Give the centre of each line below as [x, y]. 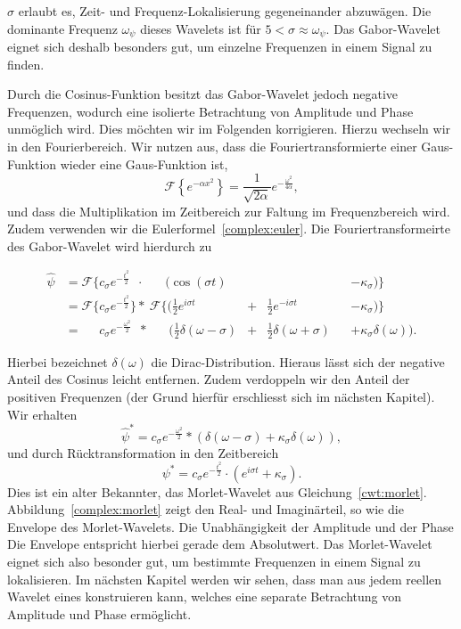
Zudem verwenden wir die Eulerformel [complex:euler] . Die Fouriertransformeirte [229, 229]
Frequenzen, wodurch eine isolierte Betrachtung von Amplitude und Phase [210, 111]
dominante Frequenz [62, 28]
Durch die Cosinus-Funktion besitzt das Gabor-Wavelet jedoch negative [203, 94]
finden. [26, 64]
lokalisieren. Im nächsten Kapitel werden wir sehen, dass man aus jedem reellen [225, 579]
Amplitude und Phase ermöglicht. [99, 613]
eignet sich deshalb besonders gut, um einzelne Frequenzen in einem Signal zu [220, 47]
